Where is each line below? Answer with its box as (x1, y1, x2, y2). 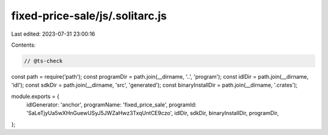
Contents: (11, 41, 36, 48)
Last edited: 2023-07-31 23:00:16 (11, 30, 95, 38)
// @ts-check (24, 58, 63, 64)
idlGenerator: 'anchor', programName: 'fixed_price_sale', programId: (26, 101, 197, 108)
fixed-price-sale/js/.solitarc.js (11, 9, 167, 22)
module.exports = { (11, 93, 60, 100)
